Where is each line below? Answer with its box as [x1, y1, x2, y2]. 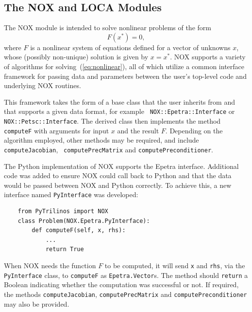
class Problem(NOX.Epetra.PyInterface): [17, 217, 150, 224]
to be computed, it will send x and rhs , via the [104, 260, 245, 270]
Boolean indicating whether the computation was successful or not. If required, [4, 279, 239, 290]
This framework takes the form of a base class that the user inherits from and [4, 96, 235, 107]
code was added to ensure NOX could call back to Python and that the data [4, 170, 232, 181]
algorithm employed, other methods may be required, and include [4, 135, 199, 145]
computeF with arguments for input [4, 125, 109, 135]
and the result [117, 125, 159, 135]
